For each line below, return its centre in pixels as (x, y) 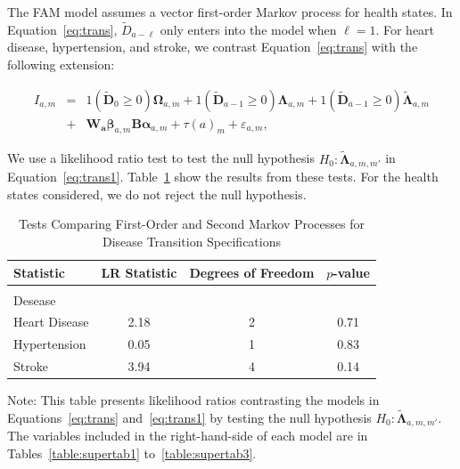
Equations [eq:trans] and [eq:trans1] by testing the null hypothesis (189, 418)
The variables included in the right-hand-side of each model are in (188, 436)
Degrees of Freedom (252, 272)
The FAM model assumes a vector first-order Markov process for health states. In (230, 12)
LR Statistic (139, 272)
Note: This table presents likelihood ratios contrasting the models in (193, 400)
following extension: (61, 64)
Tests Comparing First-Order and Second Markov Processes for (192, 224)
